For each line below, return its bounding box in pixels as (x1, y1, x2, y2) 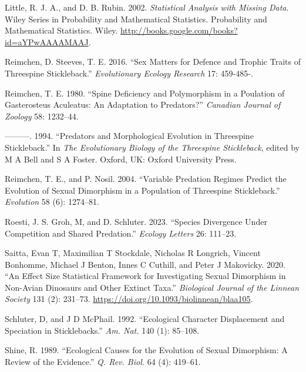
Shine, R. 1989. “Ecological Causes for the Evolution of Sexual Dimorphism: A (5, 344, 288, 356)
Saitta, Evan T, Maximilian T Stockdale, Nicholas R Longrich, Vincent (5, 247, 261, 259)
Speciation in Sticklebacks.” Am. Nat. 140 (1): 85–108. (5, 324, 200, 336)
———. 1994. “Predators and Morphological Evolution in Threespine (5, 129, 254, 142)
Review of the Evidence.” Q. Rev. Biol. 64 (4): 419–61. (5, 355, 201, 367)
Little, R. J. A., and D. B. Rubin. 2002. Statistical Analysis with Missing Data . (5, 1, 289, 13)
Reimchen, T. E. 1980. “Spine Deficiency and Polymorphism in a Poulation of (5, 87, 285, 99)
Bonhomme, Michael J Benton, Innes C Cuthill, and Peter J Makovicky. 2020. (5, 258, 285, 270)
